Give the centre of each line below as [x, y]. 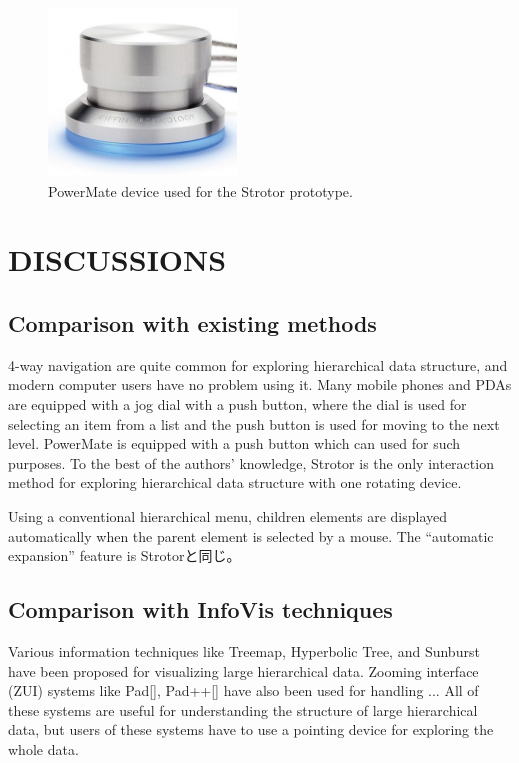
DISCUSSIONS [117, 259]
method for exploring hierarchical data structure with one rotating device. [235, 482]
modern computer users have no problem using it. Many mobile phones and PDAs [260, 384]
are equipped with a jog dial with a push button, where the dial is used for [237, 404]
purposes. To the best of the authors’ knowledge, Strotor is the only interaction [251, 462]
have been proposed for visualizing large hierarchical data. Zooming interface [243, 670]
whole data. [43, 748]
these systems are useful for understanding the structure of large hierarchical [243, 709]
